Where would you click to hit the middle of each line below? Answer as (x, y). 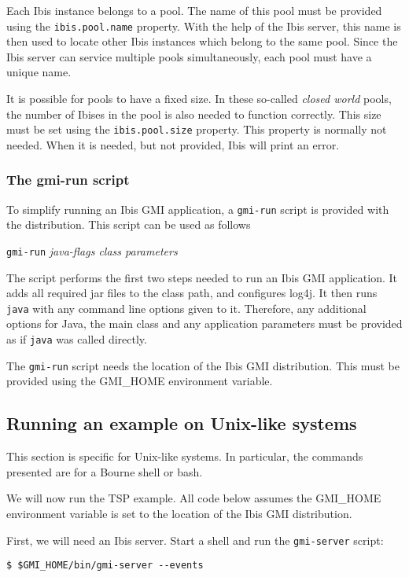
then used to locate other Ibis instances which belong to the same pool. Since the (202, 41)
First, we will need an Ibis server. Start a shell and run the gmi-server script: (195, 540)
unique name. (39, 72)
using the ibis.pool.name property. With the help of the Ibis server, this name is (204, 26)
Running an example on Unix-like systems (182, 423)
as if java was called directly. (77, 339)
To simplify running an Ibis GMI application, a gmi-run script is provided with (198, 209)
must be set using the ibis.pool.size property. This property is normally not (197, 129)
